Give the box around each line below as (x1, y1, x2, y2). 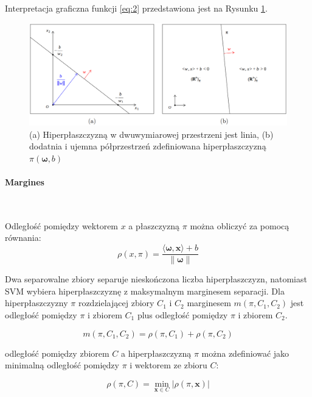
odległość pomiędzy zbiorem (5, 346, 109, 359)
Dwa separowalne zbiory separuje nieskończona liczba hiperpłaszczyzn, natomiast (5, 273, 307, 285)
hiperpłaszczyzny (5, 296, 68, 309)
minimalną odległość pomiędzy (5, 359, 119, 371)
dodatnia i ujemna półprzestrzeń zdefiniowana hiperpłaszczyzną (29, 140, 266, 152)
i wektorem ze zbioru (130, 359, 207, 371)
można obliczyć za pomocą (190, 219, 289, 232)
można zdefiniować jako (201, 346, 289, 359)
